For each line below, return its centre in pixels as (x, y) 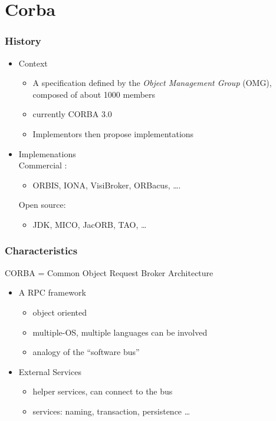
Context (33, 63)
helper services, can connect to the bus (103, 391)
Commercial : (43, 165)
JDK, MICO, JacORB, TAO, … (90, 224)
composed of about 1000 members (94, 94)
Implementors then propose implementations (113, 133)
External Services (50, 371)
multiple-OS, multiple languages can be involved (120, 332)
